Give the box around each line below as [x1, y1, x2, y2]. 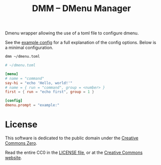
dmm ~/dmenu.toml [5, 54, 40, 59]
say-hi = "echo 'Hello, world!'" [5, 80, 73, 85]
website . [5, 155, 22, 160]
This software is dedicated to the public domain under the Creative [5, 135, 139, 141]
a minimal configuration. [5, 45, 53, 51]
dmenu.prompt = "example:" [5, 103, 60, 108]
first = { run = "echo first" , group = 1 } [5, 90, 95, 94]
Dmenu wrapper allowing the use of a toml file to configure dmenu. [5, 30, 139, 36]
